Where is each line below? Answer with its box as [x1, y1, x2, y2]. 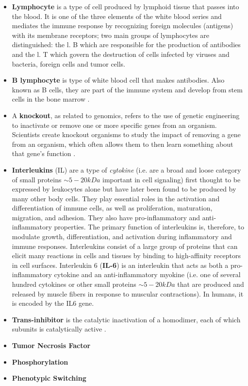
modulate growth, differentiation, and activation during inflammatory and [12, 231, 232, 242]
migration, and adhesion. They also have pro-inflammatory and [12, 212, 200, 222]
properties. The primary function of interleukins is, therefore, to [54, 222, 244, 232]
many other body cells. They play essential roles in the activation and [12, 193, 220, 203]
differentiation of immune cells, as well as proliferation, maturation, [12, 203, 213, 213]
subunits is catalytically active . [12, 324, 106, 334]
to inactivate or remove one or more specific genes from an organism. [12, 120, 217, 130]
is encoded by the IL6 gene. [12, 298, 94, 308]
